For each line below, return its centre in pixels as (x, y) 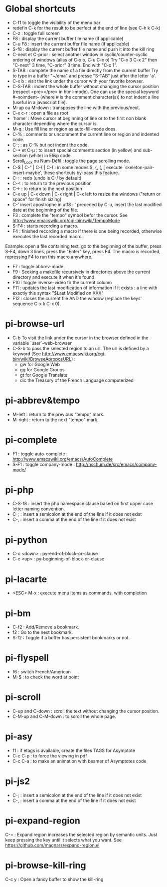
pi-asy (19, 737)
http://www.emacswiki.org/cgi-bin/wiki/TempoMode (66, 220)
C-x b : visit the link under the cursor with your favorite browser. (78, 81)
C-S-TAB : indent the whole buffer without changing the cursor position (85, 86)
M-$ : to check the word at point (46, 677)
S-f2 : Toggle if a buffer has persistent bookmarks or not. (71, 638)
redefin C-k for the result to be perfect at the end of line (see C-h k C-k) (86, 28)
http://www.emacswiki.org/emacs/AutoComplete (63, 459)
